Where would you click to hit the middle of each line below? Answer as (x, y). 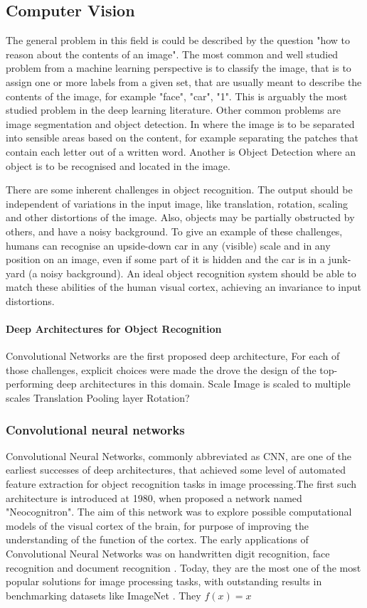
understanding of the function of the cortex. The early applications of (157, 539)
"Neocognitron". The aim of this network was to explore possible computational (179, 512)
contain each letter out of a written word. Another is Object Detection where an (181, 151)
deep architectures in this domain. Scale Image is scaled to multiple (203, 384)
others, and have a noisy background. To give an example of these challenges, (174, 231)
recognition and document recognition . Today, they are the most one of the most (183, 567)
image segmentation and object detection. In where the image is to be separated (180, 123)
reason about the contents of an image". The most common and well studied (172, 54)
